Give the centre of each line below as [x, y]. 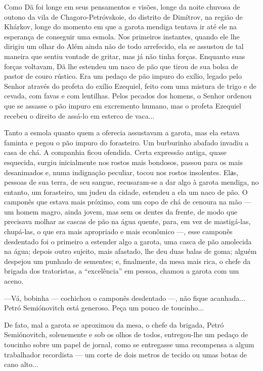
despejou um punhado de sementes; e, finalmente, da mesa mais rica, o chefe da [127, 261]
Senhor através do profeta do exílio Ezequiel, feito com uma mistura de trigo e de [130, 86]
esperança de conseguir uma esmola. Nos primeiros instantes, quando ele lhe [122, 36]
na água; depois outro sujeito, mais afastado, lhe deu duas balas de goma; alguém [130, 251]
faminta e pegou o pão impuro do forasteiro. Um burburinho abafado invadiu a [126, 142]
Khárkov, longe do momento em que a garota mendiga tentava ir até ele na [121, 26]
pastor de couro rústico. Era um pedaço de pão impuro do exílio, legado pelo [123, 76]
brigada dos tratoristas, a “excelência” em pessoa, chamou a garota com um [122, 271]
